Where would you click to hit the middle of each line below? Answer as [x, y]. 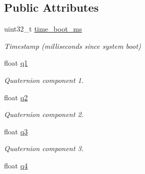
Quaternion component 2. [44, 114]
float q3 [16, 131]
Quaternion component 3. [44, 148]
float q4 [16, 165]
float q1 [16, 63]
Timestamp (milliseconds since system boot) [73, 46]
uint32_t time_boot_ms [43, 29]
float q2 [16, 97]
